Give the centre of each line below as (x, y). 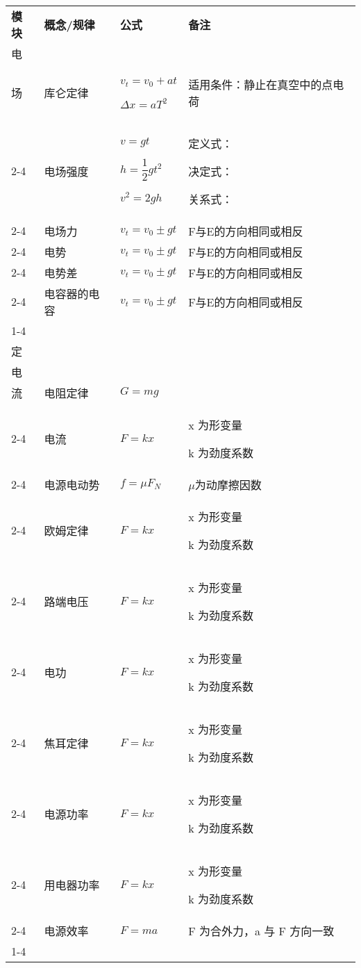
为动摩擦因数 (228, 484)
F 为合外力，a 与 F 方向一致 (261, 930)
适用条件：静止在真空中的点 (261, 85)
